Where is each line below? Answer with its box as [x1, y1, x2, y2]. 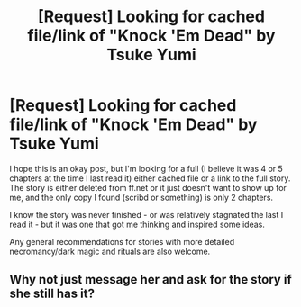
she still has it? [9, 286, 95, 302]
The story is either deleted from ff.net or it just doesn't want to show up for [9, 182, 287, 193]
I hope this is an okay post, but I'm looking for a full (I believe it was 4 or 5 [9, 163, 284, 174]
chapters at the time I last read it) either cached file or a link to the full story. [9, 173, 291, 184]
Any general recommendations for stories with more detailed [9, 236, 235, 247]
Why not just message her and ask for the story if [9, 272, 293, 287]
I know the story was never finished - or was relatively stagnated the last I [9, 209, 284, 220]
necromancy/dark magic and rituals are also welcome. [9, 246, 211, 257]
